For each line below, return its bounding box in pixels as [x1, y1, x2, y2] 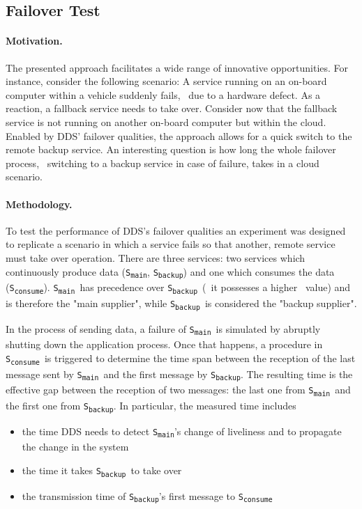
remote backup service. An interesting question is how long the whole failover [6, 142, 336, 157]
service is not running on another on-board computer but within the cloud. [6, 114, 326, 129]
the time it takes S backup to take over [22, 462, 182, 478]
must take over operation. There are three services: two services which [6, 250, 306, 265]
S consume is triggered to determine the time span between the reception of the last [6, 350, 356, 366]
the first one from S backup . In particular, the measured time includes [6, 398, 296, 414]
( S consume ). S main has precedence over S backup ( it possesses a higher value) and [6, 280, 351, 295]
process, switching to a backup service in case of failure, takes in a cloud [6, 155, 319, 170]
